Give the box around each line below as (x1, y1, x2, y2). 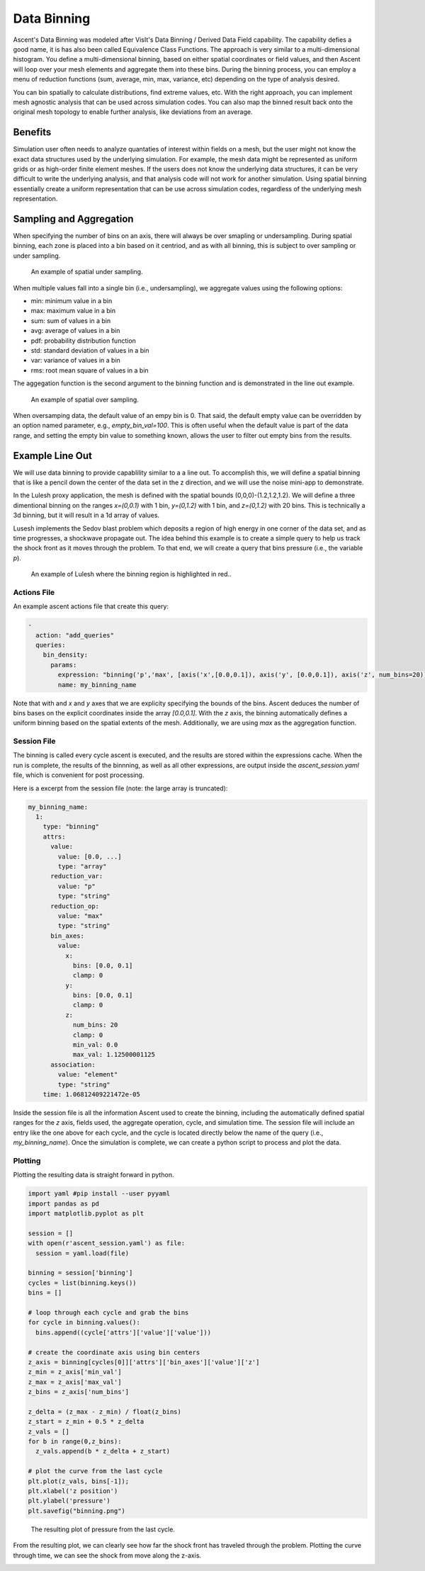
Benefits (13, 126, 52, 138)
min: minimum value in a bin (30, 297, 113, 305)
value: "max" (57, 912, 103, 920)
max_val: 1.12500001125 (72, 1050, 156, 1059)
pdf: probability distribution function (30, 336, 136, 345)
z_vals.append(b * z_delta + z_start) (35, 1447, 170, 1456)
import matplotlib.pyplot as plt (28, 1210, 144, 1218)
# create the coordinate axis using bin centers (28, 1348, 200, 1356)
